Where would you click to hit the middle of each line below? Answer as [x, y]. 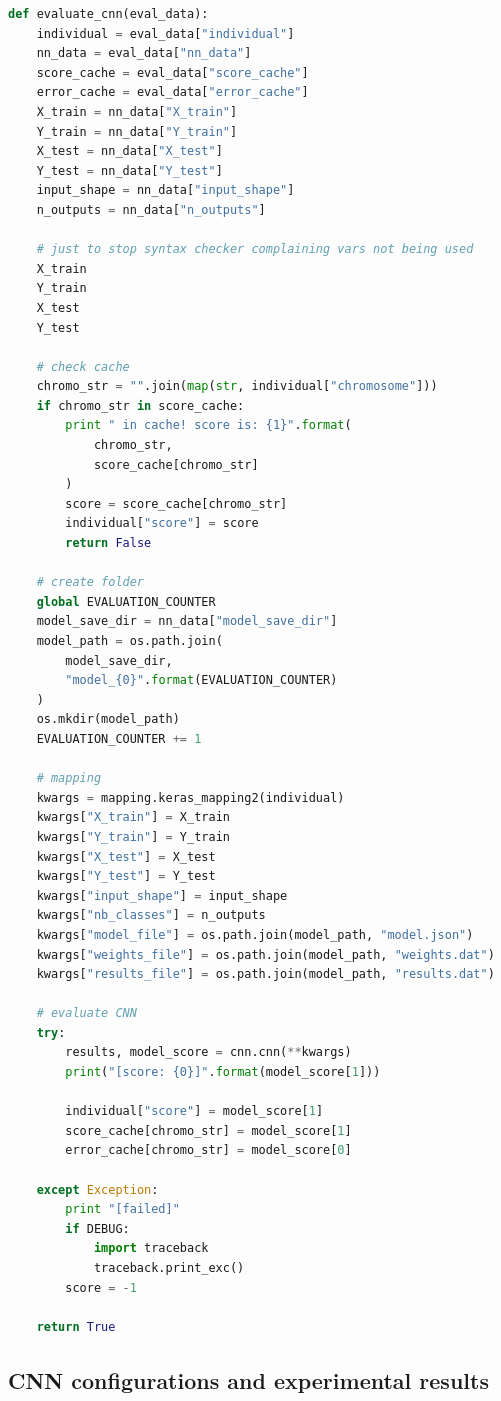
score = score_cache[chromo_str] [176, 503]
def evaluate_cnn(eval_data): [108, 14]
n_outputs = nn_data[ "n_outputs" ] [151, 209]
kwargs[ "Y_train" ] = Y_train [133, 836]
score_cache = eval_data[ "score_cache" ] [172, 72]
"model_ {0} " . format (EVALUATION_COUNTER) [201, 680]
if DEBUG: [97, 1228]
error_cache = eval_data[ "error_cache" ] [172, 92]
